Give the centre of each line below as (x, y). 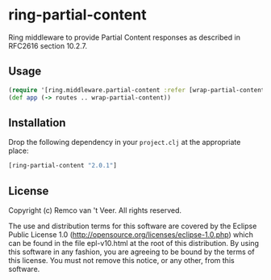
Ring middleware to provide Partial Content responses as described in (124, 37)
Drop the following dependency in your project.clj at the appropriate (125, 142)
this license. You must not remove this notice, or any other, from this (122, 260)
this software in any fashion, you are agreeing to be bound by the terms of (132, 252)
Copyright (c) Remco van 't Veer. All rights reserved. (95, 210)
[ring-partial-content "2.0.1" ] (63, 166)
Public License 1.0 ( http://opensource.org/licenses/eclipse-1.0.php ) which (131, 235)
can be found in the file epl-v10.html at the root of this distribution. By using (134, 243)
